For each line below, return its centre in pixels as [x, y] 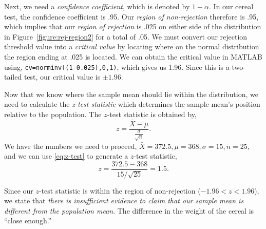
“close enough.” [28, 221]
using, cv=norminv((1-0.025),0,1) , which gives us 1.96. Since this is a [117, 66]
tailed [13, 77]
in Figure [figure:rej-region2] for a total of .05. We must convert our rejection [126, 36]
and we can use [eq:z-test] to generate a [66, 156]
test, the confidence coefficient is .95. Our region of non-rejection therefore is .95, [131, 16]
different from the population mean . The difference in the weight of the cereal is [129, 210]
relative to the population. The [53, 114]
